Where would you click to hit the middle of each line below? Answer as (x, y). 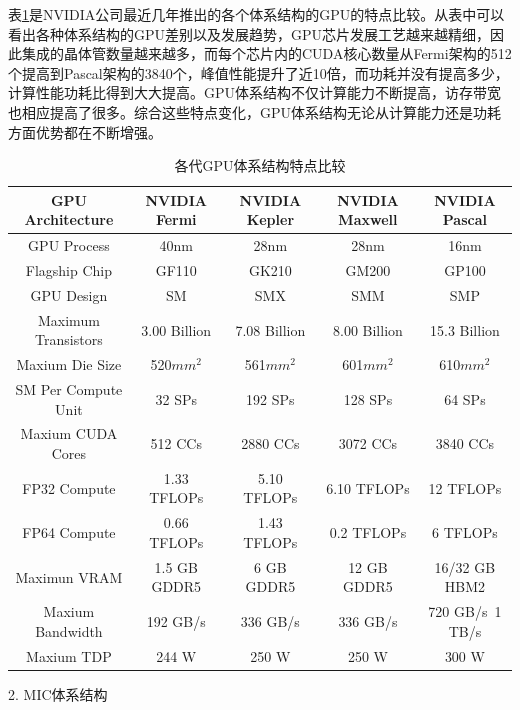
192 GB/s (176, 620)
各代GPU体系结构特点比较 (260, 165)
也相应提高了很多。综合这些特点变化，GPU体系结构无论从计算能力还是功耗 (255, 111)
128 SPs (368, 398)
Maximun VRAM (69, 576)
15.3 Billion (464, 329)
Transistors (69, 339)
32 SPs (176, 398)
